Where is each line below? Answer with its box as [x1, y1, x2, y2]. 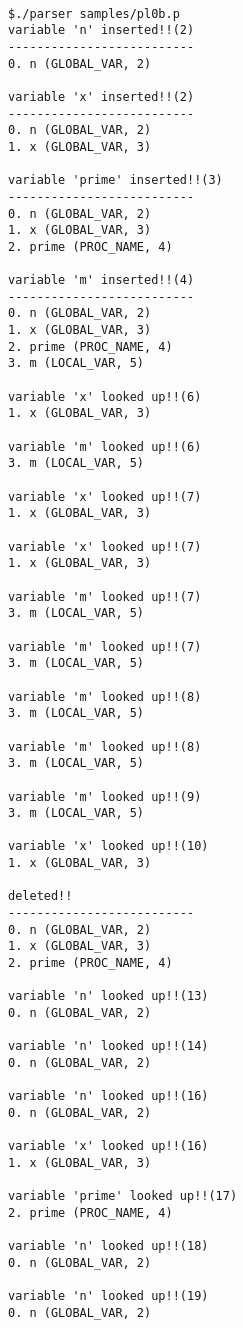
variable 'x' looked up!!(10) [8, 839, 209, 854]
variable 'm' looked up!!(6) [8, 439, 202, 454]
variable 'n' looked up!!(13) [8, 989, 209, 1004]
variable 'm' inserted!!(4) [8, 273, 195, 288]
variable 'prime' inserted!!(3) [8, 173, 223, 188]
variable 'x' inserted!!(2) [8, 89, 195, 104]
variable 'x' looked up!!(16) [8, 1139, 209, 1154]
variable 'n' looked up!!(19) [8, 1289, 209, 1304]
